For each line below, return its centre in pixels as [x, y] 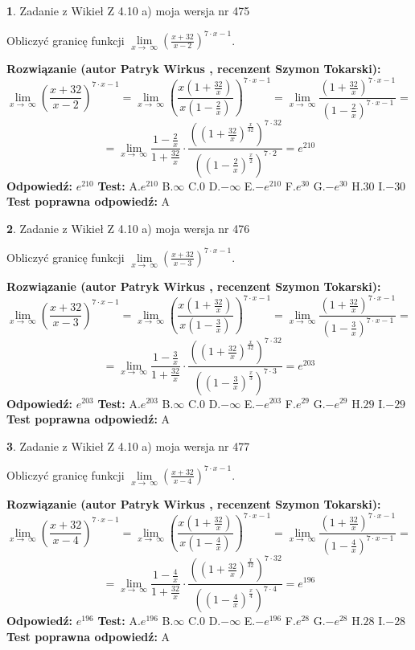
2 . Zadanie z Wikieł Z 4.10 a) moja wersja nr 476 [128, 228]
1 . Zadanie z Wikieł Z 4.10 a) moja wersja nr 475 [128, 10]
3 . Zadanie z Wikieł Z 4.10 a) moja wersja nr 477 [128, 446]
